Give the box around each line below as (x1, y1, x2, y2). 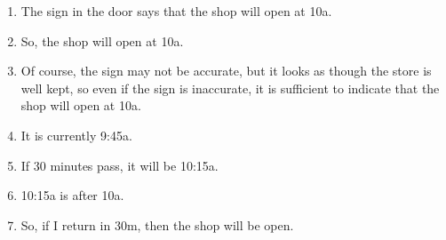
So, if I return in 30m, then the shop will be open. (20, 215, 294, 234)
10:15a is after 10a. (20, 186, 124, 204)
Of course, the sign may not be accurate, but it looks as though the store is (20, 61, 432, 80)
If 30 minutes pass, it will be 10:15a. (20, 156, 219, 174)
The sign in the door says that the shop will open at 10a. (20, 2, 332, 20)
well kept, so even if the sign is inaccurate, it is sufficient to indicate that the (20, 78, 440, 97)
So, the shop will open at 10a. (20, 31, 184, 50)
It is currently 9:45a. (20, 125, 132, 144)
